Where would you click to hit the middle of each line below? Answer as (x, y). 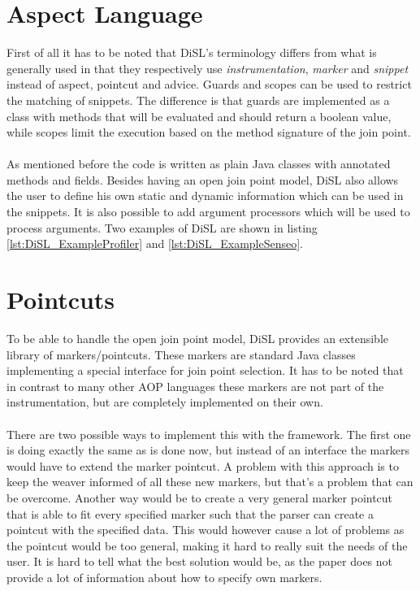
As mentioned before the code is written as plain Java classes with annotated (199, 164)
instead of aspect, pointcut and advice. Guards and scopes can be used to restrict (209, 84)
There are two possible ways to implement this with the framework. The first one (209, 434)
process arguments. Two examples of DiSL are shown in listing (162, 227)
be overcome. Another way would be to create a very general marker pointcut (200, 497)
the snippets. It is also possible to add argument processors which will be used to (208, 212)
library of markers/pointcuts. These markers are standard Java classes (181, 354)
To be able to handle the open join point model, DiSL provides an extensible (198, 338)
